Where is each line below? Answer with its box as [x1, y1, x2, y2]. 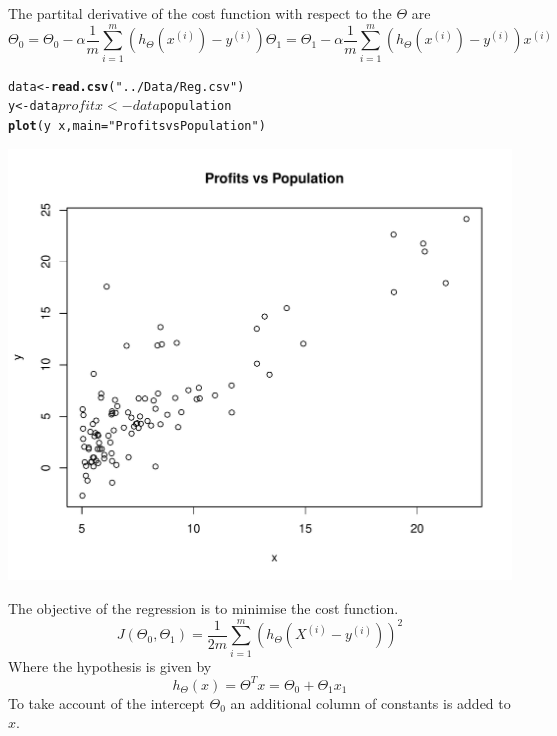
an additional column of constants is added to [230, 692, 511, 713]
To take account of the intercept [8, 692, 205, 713]
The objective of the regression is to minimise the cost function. [8, 597, 399, 618]
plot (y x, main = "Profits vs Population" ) [8, 119, 266, 134]
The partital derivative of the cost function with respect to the [8, 3, 392, 23]
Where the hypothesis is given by [8, 655, 212, 676]
